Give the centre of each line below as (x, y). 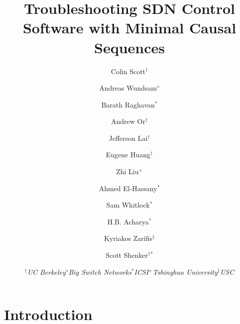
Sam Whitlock (128, 205)
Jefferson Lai (128, 138)
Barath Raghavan (128, 104)
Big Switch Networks (100, 271)
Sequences (129, 47)
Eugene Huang (128, 155)
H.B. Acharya (128, 221)
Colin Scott (128, 71)
